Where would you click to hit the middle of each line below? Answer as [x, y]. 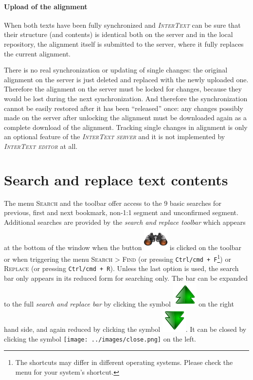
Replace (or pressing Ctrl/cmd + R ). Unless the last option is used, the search [121, 268]
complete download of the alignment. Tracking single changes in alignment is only [126, 127]
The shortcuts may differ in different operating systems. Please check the [124, 362]
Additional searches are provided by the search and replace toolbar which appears [125, 222]
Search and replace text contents [116, 179]
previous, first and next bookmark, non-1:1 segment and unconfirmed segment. [121, 212]
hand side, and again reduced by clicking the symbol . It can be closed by [125, 329]
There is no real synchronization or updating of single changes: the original [116, 70]
